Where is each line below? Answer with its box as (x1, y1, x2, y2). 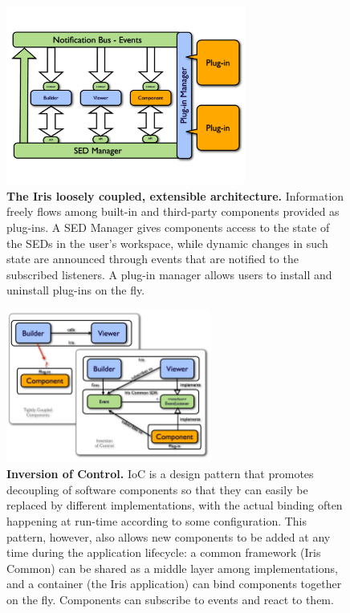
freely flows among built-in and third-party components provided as (6, 203, 340, 220)
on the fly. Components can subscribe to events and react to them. (6, 591, 334, 607)
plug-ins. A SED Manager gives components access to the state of (6, 219, 330, 236)
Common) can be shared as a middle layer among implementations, (6, 559, 338, 576)
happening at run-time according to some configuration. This (6, 512, 307, 529)
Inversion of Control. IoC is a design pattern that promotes (6, 465, 314, 482)
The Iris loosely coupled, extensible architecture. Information (6, 187, 344, 204)
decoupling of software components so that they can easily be (6, 481, 308, 497)
